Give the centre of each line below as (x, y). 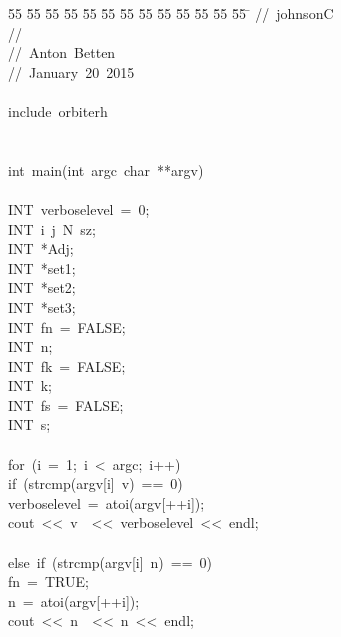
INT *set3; (42, 306)
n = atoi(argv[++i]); (74, 600)
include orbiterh (58, 110)
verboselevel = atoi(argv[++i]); (106, 502)
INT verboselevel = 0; (79, 208)
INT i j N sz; (52, 228)
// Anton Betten (62, 52)
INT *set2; (42, 287)
